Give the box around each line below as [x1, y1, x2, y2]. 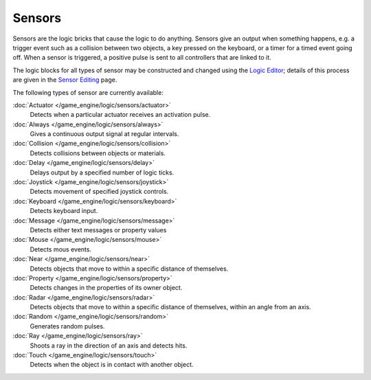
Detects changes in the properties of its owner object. [30, 284, 183, 292]
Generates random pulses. [30, 322, 105, 330]
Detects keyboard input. [30, 207, 98, 215]
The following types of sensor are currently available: [12, 88, 164, 96]
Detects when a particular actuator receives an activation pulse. [30, 111, 211, 119]
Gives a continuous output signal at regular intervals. [30, 130, 179, 138]
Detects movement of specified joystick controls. [30, 188, 169, 196]
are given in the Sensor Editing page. [12, 76, 117, 84]
